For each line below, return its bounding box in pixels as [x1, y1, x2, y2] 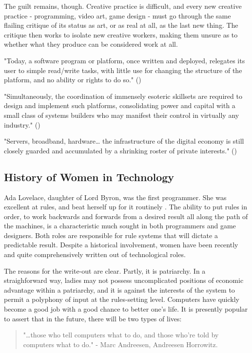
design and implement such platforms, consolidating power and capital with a [4, 100, 235, 111]
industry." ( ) [4, 119, 40, 130]
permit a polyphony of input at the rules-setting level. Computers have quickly [4, 294, 239, 304]
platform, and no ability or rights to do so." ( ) [4, 74, 141, 85]
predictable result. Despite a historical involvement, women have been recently [4, 240, 238, 250]
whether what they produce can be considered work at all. [4, 39, 178, 49]
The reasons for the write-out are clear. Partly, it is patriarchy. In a [4, 265, 206, 276]
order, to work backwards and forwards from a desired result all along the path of [4, 211, 248, 221]
